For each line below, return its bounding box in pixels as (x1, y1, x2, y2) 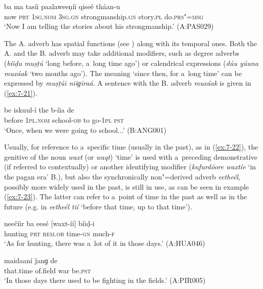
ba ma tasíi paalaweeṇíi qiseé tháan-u (4, 1, 120, 11)
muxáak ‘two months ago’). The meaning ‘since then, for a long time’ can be (4, 67, 242, 78)
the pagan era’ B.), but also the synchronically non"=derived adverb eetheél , (4, 171, 241, 182)
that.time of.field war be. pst (4, 265, 91, 275)
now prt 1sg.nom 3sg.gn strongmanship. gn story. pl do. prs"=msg (4, 11, 204, 21)
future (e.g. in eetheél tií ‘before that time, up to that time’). (4, 201, 192, 211)
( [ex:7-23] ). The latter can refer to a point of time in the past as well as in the (4, 191, 247, 202)
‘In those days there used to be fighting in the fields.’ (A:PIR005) (4, 275, 206, 285)
